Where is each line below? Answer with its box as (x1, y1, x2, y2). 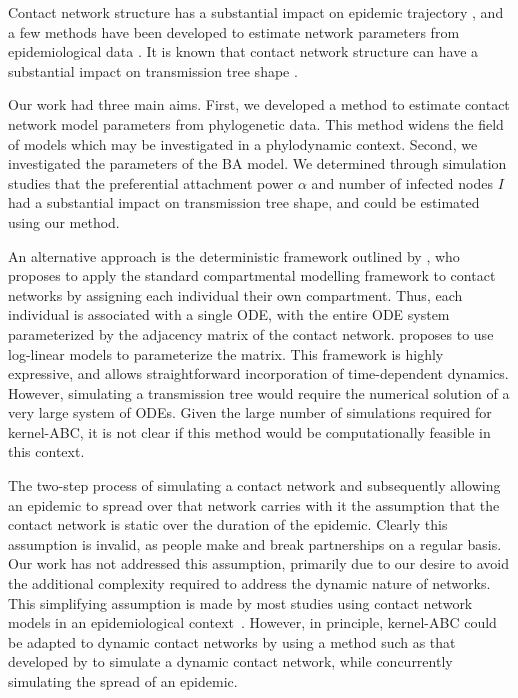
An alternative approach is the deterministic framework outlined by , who (8, 245, 460, 266)
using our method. (8, 211, 120, 232)
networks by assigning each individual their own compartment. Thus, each (8, 284, 463, 305)
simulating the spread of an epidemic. (8, 671, 238, 691)
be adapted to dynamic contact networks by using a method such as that (8, 631, 456, 652)
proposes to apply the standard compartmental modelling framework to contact (8, 265, 496, 286)
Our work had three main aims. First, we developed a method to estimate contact (8, 94, 510, 115)
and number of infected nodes (311, 172, 493, 193)
